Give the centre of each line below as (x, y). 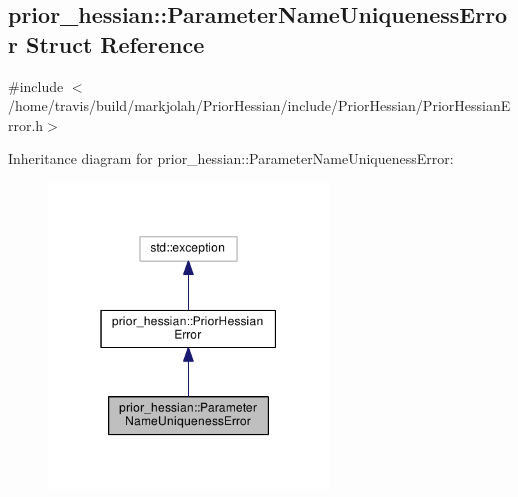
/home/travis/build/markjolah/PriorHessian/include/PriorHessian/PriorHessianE (259, 105)
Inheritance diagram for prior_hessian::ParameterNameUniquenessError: (231, 158)
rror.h (26, 124)
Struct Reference (115, 43)
